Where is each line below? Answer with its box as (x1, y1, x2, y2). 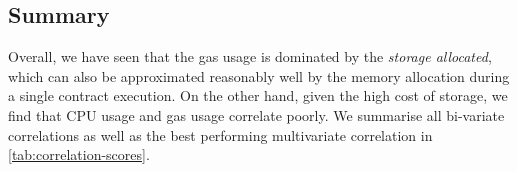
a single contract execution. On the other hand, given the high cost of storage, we (8, 85, 508, 106)
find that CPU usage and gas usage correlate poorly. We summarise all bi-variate (8, 104, 505, 125)
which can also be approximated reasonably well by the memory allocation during (8, 65, 510, 86)
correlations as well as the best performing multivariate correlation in (8, 124, 433, 145)
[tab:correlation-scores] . (8, 144, 150, 165)
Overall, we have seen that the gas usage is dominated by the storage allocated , (8, 46, 492, 67)
